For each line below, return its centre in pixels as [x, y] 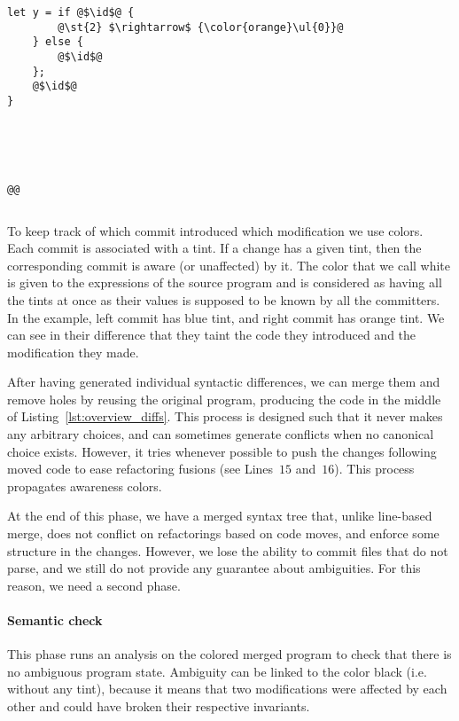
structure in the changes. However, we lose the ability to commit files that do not [228, 550]
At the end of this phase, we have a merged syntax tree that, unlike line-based [220, 516]
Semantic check [55, 620]
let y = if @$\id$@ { [71, 12]
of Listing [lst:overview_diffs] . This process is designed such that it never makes [225, 416]
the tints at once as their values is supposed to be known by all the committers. [224, 299]
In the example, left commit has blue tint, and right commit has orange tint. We [226, 317]
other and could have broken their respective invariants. [159, 705]
